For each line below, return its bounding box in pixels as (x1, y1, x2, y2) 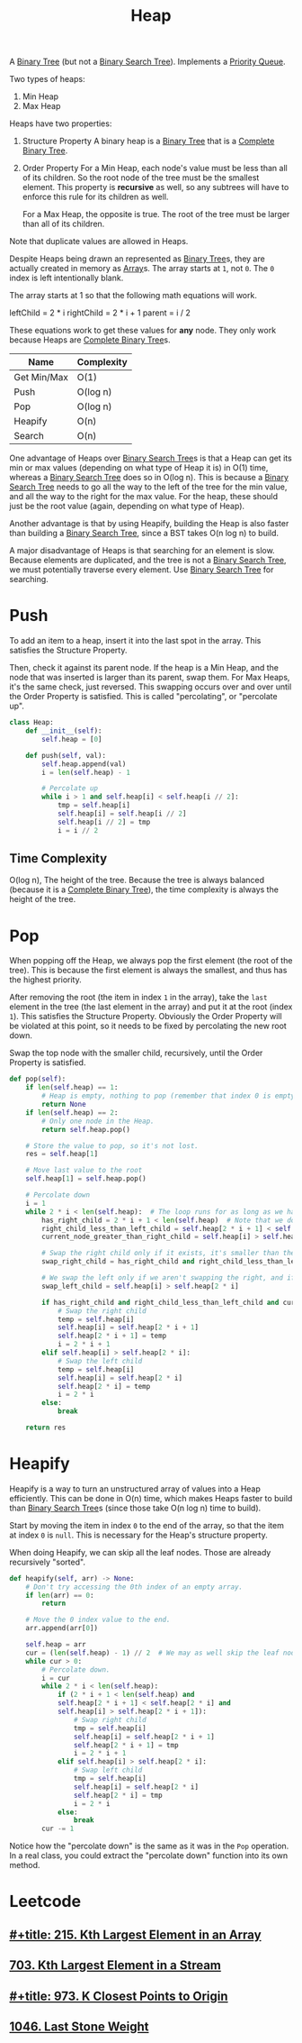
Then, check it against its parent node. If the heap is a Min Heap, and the (9, 662, 279, 673)
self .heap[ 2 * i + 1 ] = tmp (73, 1740, 179, 1749)
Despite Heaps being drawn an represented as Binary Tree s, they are (9, 253, 265, 264)
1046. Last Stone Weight (9, 2019, 149, 2034)
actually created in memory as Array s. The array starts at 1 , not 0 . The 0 (9, 263, 275, 274)
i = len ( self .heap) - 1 (41, 768, 130, 777)
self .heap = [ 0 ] (41, 734, 102, 743)
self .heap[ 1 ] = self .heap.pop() (25, 1174, 147, 1183)
